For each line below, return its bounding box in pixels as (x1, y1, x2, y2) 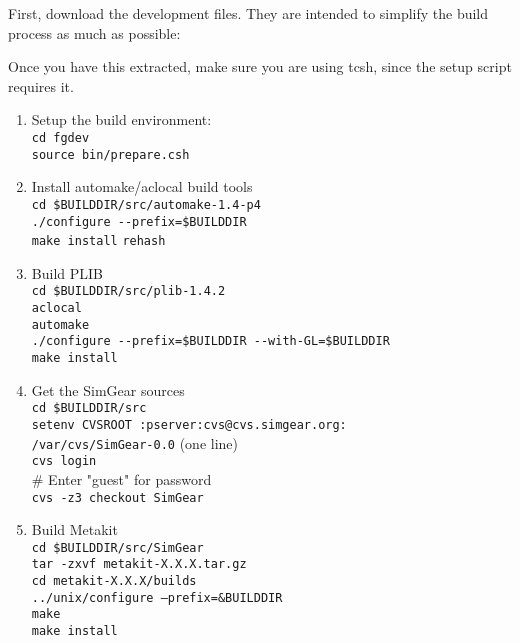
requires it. (8, 75, 74, 96)
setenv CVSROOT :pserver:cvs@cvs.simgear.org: (31, 417, 347, 432)
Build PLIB (31, 262, 103, 283)
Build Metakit (31, 519, 118, 540)
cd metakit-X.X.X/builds (31, 574, 197, 589)
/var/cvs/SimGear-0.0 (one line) (31, 432, 238, 453)
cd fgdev (31, 130, 90, 145)
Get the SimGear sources (31, 379, 185, 400)
